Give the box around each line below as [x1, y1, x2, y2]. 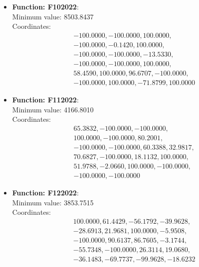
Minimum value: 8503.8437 [12, 11, 94, 21]
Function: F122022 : [12, 187, 79, 197]
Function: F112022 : [12, 94, 79, 104]
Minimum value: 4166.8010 [12, 104, 94, 114]
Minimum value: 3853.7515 [12, 197, 94, 207]
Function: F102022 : [12, 1, 79, 11]
